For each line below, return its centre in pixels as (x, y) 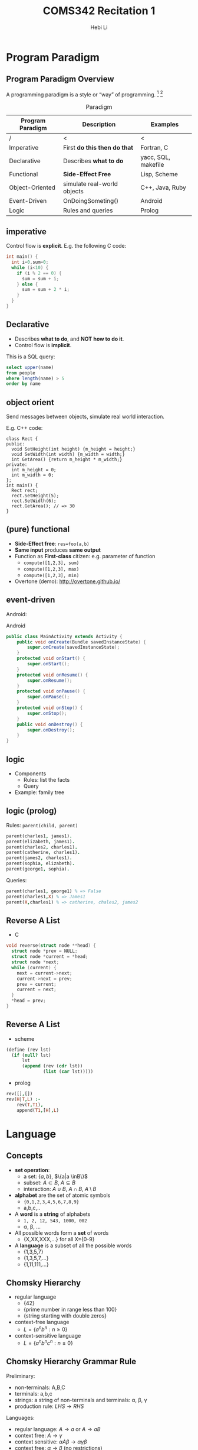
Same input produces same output (58, 550)
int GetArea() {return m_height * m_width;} (67, 459)
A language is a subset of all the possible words (73, 1245)
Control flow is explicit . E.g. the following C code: (66, 246)
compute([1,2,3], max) (51, 569)
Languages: (20, 1417)
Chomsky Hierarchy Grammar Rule (71, 1362)
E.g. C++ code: (24, 428)
